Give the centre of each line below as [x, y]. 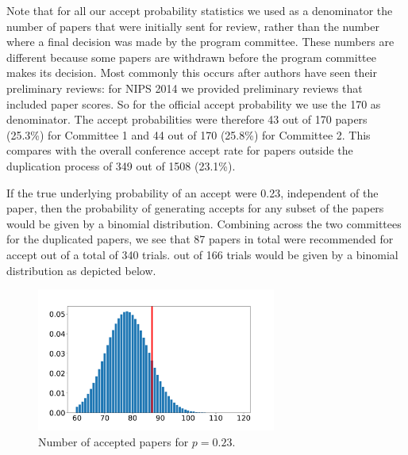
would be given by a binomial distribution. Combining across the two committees [204, 223]
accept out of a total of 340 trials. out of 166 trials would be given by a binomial [202, 254]
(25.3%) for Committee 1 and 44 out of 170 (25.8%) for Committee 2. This [189, 134]
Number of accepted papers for [114, 441]
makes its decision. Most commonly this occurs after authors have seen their [192, 73]
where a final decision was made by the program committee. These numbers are [200, 42]
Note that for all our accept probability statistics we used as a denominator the [200, 10]
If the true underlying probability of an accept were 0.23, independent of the [192, 192]
